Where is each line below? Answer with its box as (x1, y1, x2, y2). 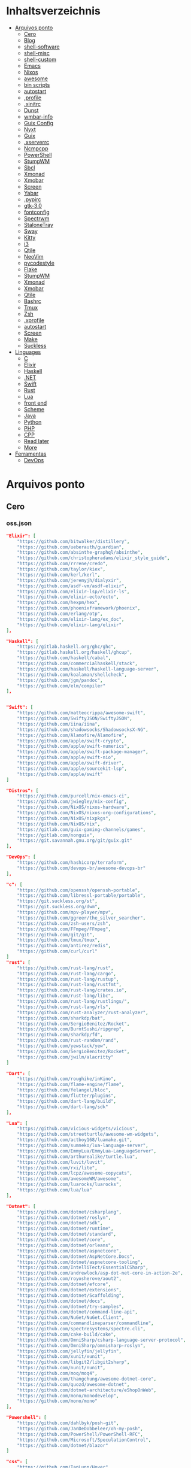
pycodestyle (23, 259, 55, 266)
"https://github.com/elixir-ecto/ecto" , (17, 594, 119, 600)
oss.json (6, 519, 32, 527)
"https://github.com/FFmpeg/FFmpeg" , (17, 926, 111, 932)
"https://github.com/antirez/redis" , (17, 943, 111, 949)
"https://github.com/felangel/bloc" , (17, 1087, 111, 1093)
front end (23, 399, 47, 407)
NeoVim (23, 253, 44, 260)
